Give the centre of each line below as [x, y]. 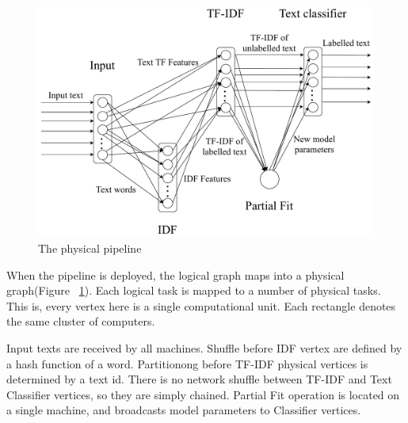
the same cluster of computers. [81, 321]
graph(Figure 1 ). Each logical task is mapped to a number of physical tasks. [194, 290]
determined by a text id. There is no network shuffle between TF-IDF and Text [199, 379]
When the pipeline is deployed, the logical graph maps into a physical [175, 274]
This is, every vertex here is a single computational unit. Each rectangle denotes [201, 305]
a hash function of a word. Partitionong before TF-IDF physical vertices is [187, 363]
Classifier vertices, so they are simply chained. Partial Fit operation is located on [203, 394]
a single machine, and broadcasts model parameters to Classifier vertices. [184, 410]
